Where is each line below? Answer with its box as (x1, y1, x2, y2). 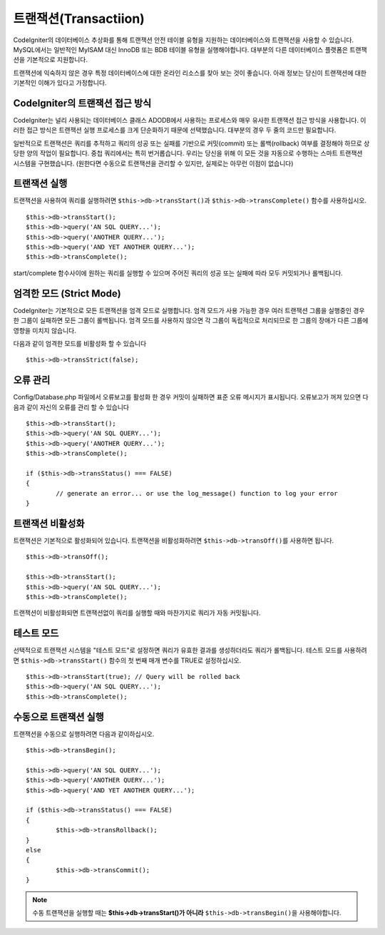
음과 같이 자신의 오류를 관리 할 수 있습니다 (13, 403, 130, 412)
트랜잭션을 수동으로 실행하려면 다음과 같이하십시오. (13, 730, 155, 738)
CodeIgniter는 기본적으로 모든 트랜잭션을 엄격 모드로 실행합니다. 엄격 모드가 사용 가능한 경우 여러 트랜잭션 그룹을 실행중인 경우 (13, 306, 365, 315)
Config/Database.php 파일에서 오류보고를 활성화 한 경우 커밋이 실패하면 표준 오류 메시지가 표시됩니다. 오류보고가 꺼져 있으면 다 (13, 393, 369, 402)
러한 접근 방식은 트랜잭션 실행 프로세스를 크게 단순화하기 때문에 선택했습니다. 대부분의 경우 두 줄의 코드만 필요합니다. (13, 126, 337, 135)
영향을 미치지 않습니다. (13, 326, 76, 334)
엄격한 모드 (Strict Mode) (13, 287, 121, 300)
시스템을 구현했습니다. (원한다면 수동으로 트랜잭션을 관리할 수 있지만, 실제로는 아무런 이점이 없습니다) (13, 159, 294, 168)
